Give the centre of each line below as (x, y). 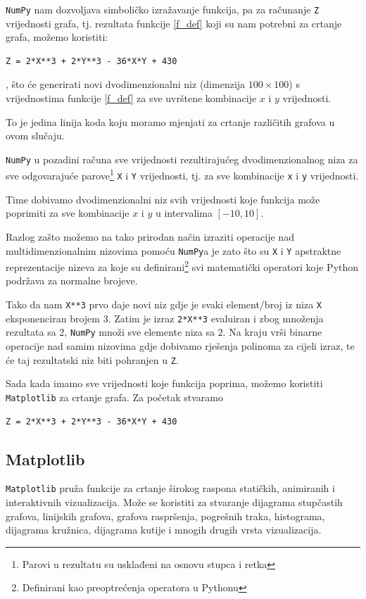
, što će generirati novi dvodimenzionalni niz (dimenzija (126, 84)
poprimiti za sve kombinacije (68, 213)
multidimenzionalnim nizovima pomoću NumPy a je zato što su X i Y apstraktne (173, 250)
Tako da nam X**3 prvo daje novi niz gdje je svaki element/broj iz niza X (164, 304)
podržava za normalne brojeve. (72, 280)
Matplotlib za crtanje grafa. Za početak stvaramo (114, 397)
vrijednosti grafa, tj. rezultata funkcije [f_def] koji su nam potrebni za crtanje (174, 23)
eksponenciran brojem (53, 318)
